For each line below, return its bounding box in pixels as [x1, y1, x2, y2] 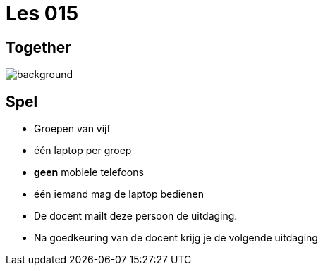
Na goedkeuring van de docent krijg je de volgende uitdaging [34, 232, 318, 244]
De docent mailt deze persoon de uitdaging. [34, 210, 238, 222]
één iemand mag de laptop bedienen [34, 188, 205, 201]
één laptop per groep [34, 144, 132, 157]
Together [6, 38, 71, 56]
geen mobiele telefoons [34, 166, 144, 179]
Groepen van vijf [34, 122, 111, 135]
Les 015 [6, 1, 79, 25]
